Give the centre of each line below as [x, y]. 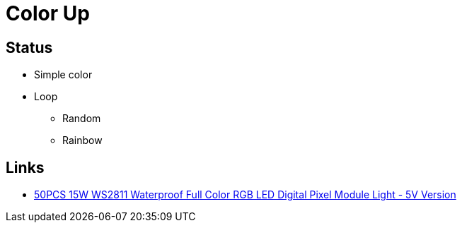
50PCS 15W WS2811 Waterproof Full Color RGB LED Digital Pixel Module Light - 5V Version [245, 195]
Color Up [48, 13]
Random [82, 119]
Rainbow [82, 140]
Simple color [63, 75]
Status [29, 47]
